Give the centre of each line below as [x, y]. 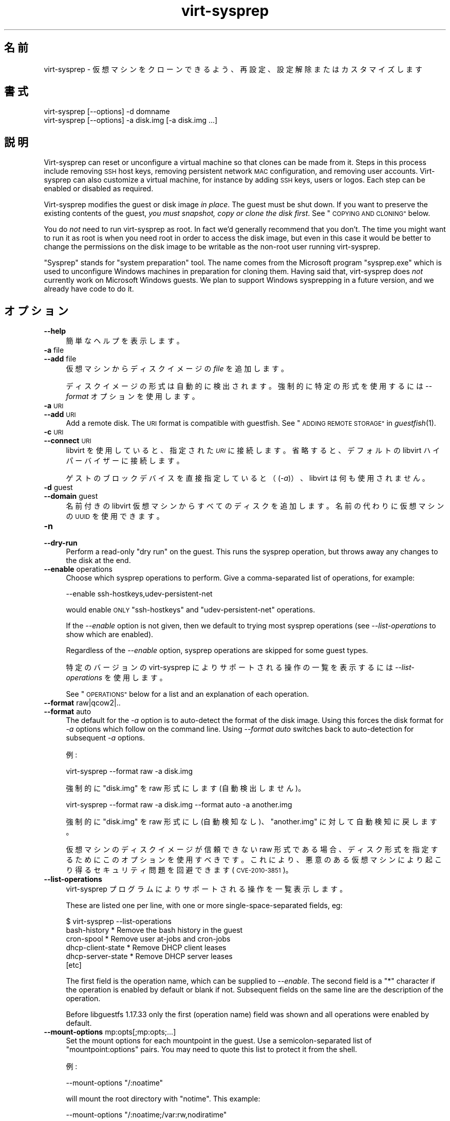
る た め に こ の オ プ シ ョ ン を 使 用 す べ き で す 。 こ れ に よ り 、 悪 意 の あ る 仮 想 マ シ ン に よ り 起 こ [254, 860]
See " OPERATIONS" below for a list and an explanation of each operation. [188, 694]
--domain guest [71, 496]
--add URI [60, 414]
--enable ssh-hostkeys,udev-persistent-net [139, 594]
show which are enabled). [110, 635]
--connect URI [68, 441]
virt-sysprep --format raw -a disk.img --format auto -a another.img [179, 805]
